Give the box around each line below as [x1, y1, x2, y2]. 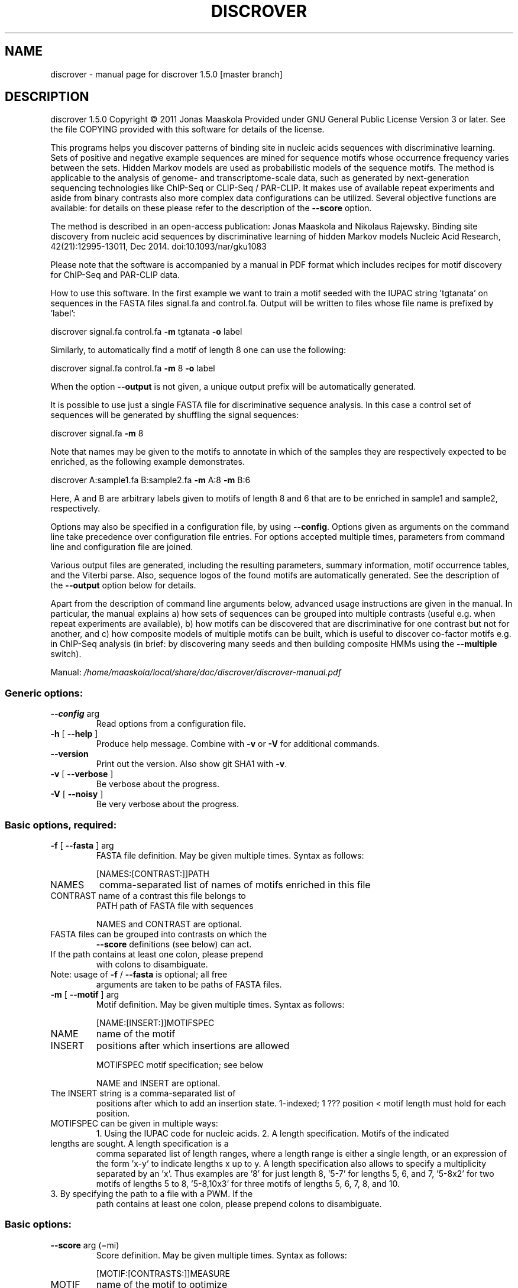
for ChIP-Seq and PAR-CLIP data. [50, 270, 180, 280]
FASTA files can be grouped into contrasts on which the [50, 928, 267, 939]
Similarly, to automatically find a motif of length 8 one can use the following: [50, 345, 347, 355]
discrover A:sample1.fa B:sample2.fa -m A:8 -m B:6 [50, 475, 251, 486]
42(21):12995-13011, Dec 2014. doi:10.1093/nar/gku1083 [50, 241, 267, 252]
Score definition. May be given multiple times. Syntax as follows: [96, 1250, 347, 1260]
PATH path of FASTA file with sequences [96, 900, 254, 911]
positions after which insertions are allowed [96, 1039, 290, 1051]
